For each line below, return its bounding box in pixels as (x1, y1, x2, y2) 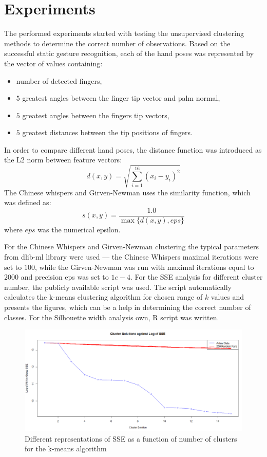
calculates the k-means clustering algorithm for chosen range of (4, 291, 203, 302)
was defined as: (4, 197, 51, 208)
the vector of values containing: (4, 58, 103, 68)
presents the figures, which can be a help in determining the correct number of (4, 302, 251, 313)
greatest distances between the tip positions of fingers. (22, 127, 193, 138)
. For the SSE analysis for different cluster (130, 271, 263, 282)
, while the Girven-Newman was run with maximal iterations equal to (34, 261, 254, 272)
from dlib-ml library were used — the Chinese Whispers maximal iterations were (4, 251, 258, 262)
